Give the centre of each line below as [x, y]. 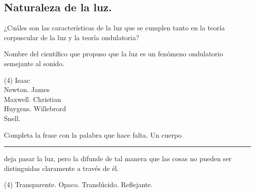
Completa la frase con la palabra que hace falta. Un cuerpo [93, 134]
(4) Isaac [17, 80]
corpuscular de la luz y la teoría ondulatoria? [72, 37]
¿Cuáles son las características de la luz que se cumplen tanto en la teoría [115, 28]
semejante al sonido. [34, 63]
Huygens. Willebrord [35, 109]
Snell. [12, 118]
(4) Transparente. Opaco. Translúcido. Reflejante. [78, 184]
